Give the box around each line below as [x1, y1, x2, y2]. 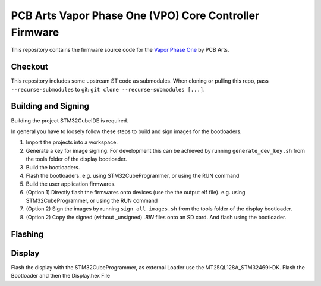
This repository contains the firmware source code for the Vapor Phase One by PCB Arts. [11, 46, 229, 54]
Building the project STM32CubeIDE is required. [11, 117, 129, 124]
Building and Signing [11, 101, 89, 111]
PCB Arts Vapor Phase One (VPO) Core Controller [11, 9, 260, 22]
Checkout [11, 62, 48, 72]
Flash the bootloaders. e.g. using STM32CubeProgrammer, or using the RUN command [26, 172, 240, 179]
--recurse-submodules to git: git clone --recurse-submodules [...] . [11, 86, 205, 93]
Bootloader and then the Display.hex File [11, 272, 110, 279]
